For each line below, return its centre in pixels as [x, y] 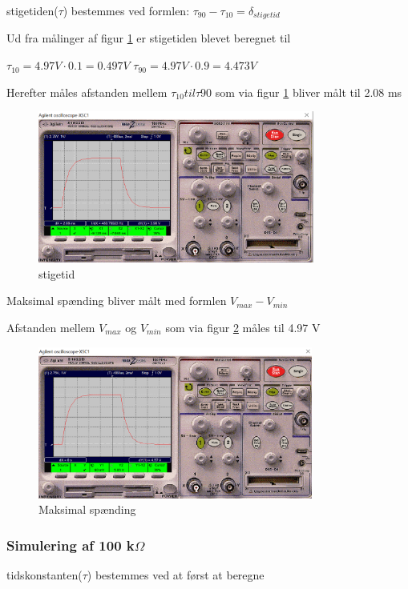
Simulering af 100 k [71, 545]
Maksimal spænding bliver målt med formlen [117, 301]
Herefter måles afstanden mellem [87, 92]
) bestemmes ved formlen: [126, 10]
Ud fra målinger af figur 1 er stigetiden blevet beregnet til [149, 38]
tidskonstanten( [44, 574]
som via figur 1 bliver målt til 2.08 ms [309, 92]
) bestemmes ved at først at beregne [176, 574]
